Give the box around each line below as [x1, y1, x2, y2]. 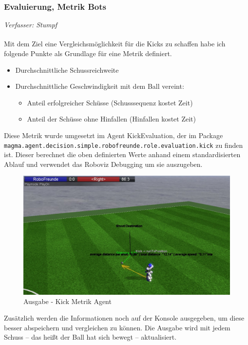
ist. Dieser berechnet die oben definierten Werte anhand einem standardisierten [4, 149, 241, 160]
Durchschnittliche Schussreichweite [15, 64, 119, 75]
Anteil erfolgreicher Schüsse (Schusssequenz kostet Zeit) [27, 97, 193, 107]
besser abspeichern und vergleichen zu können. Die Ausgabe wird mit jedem [4, 322, 230, 332]
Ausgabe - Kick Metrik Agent [23, 296, 112, 306]
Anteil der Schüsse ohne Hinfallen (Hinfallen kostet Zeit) [27, 114, 196, 124]
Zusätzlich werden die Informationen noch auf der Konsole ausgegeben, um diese [4, 313, 245, 323]
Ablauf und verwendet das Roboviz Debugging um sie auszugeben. [4, 159, 203, 169]
